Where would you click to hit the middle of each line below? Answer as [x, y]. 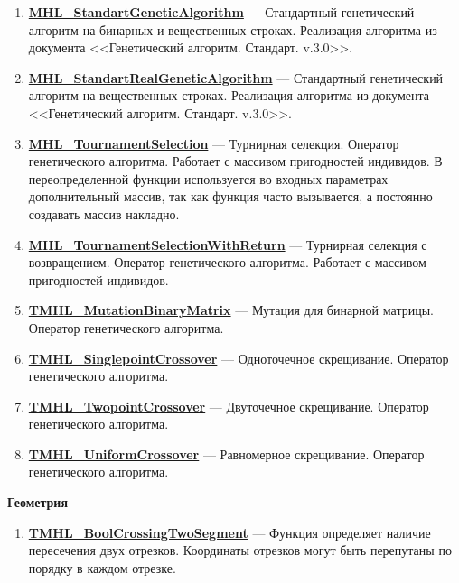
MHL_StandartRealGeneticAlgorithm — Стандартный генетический [236, 77]
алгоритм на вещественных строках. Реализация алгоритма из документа [229, 95]
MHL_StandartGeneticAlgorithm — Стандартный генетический [221, 12]
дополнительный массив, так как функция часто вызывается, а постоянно [230, 196]
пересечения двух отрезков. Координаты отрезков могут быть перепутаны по [240, 550]
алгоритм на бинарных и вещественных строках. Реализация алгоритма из [233, 29]
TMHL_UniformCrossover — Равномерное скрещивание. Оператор [226, 453]
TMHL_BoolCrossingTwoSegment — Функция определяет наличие [229, 532]
